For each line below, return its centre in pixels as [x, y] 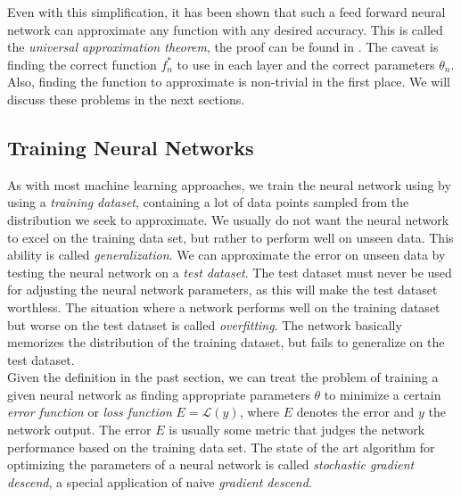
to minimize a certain [383, 394]
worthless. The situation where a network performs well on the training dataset [224, 306]
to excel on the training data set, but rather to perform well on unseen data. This [230, 237]
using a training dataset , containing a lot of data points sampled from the [208, 202]
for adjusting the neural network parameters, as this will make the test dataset [222, 290]
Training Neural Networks [131, 147]
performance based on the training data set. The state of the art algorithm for [221, 447]
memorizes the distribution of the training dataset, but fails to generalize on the [226, 342]
